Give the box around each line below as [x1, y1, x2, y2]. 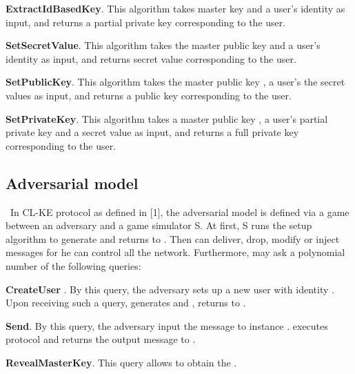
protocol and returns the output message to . [6, 332, 196, 346]
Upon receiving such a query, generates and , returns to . [6, 295, 246, 310]
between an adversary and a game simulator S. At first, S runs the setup [6, 218, 312, 233]
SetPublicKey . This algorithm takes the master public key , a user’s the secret [6, 75, 345, 89]
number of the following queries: [6, 258, 141, 273]
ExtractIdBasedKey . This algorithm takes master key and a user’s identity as [6, 1, 345, 15]
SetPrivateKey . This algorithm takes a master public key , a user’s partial [6, 111, 328, 126]
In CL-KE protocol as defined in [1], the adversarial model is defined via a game [10, 204, 349, 219]
